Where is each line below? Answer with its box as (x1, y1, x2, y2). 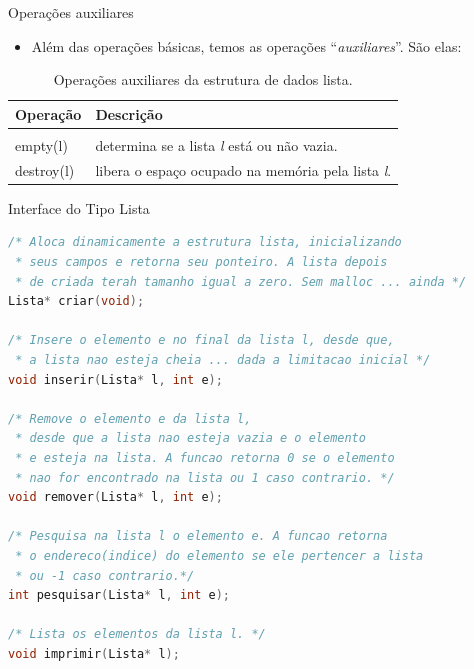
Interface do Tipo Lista (8, 197, 150, 218)
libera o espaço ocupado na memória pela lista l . (95, 159, 392, 180)
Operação (15, 103, 82, 124)
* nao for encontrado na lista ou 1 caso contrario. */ (15, 470, 395, 485)
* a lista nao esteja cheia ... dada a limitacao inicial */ (15, 352, 431, 367)
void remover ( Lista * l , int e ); (8, 490, 223, 505)
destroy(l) (15, 159, 75, 180)
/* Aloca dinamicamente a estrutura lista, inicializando (8, 235, 402, 250)
